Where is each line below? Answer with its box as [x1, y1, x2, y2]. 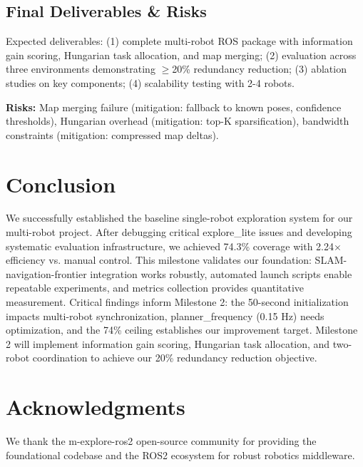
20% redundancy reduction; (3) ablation [172, 61, 347, 76]
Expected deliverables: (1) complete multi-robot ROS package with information [6, 34, 353, 48]
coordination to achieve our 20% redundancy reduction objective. [32, 350, 317, 365]
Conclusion [6, 169, 116, 198]
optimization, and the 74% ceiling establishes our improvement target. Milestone [6, 322, 358, 337]
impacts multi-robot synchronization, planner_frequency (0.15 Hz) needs [6, 308, 324, 323]
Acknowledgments [6, 392, 185, 421]
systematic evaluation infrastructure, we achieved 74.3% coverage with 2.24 [6, 238, 334, 253]
